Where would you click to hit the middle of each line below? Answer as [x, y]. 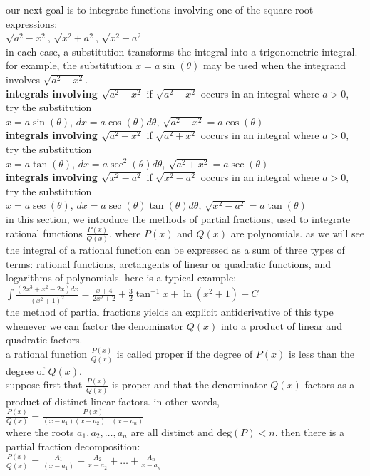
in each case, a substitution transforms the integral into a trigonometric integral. [182, 51]
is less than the [322, 354]
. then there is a [309, 431]
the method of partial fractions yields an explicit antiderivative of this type [170, 312]
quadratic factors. [44, 340]
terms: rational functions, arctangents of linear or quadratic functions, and [168, 263]
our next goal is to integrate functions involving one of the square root [160, 9]
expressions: [32, 23]
